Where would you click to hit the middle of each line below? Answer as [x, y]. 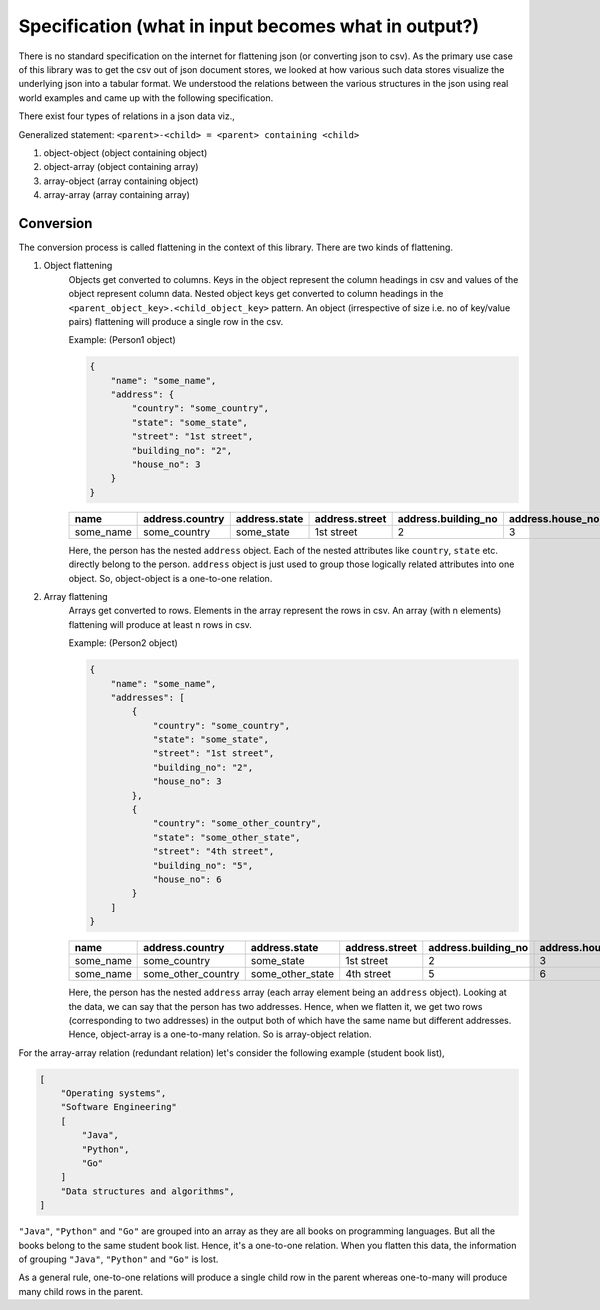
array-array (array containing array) [116, 195]
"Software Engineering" [118, 1107]
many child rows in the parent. [81, 1291]
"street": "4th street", [213, 851]
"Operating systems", [113, 1093]
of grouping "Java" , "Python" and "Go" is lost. [118, 1259]
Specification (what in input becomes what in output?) [249, 26]
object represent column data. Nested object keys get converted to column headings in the [256, 294]
